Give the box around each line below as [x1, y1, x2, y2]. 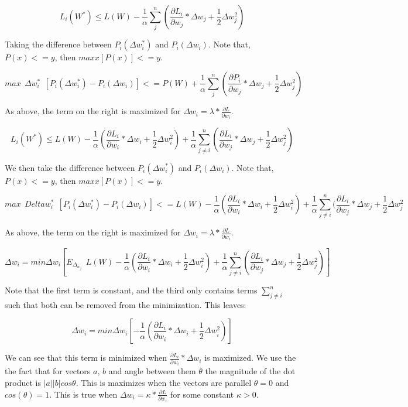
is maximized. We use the [204, 351, 296, 364]
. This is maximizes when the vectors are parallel [76, 377, 252, 388]
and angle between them [108, 365, 196, 377]
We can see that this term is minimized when [5, 351, 167, 364]
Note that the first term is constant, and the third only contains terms [5, 284, 258, 296]
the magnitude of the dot [205, 365, 296, 377]
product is [5, 377, 41, 388]
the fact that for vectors [5, 365, 91, 377]
